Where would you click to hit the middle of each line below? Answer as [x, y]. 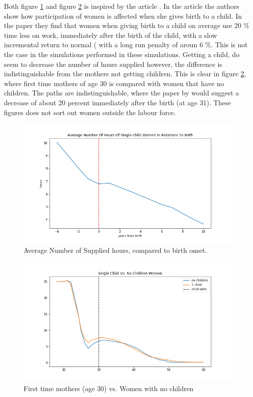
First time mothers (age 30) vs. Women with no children [109, 388]
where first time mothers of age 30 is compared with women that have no [114, 83]
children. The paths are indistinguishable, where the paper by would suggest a [122, 93]
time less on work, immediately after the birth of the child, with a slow [111, 35]
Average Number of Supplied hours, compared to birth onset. [115, 250]
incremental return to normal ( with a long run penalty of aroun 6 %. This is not [126, 45]
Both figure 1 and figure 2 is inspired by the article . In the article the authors [122, 6]
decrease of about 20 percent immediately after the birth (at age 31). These [118, 102]
